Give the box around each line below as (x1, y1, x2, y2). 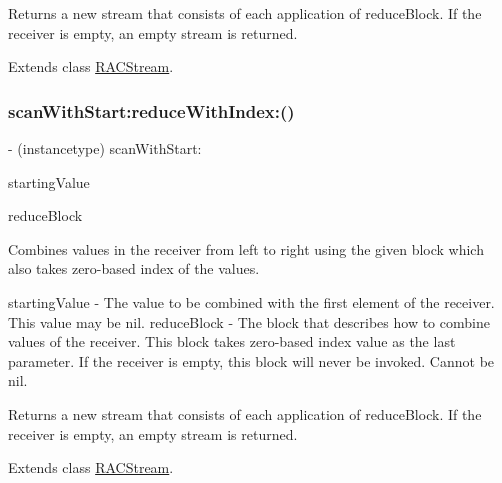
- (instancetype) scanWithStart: (8, 138, 202, 158)
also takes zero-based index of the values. (8, 258, 260, 279)
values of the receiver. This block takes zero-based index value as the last (8, 331, 456, 352)
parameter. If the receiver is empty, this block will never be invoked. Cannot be (8, 350, 495, 371)
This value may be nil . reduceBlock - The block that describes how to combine (8, 311, 490, 332)
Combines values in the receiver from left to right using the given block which (8, 238, 484, 259)
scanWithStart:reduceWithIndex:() (8, 98, 295, 123)
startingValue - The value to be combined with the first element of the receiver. (8, 291, 495, 312)
